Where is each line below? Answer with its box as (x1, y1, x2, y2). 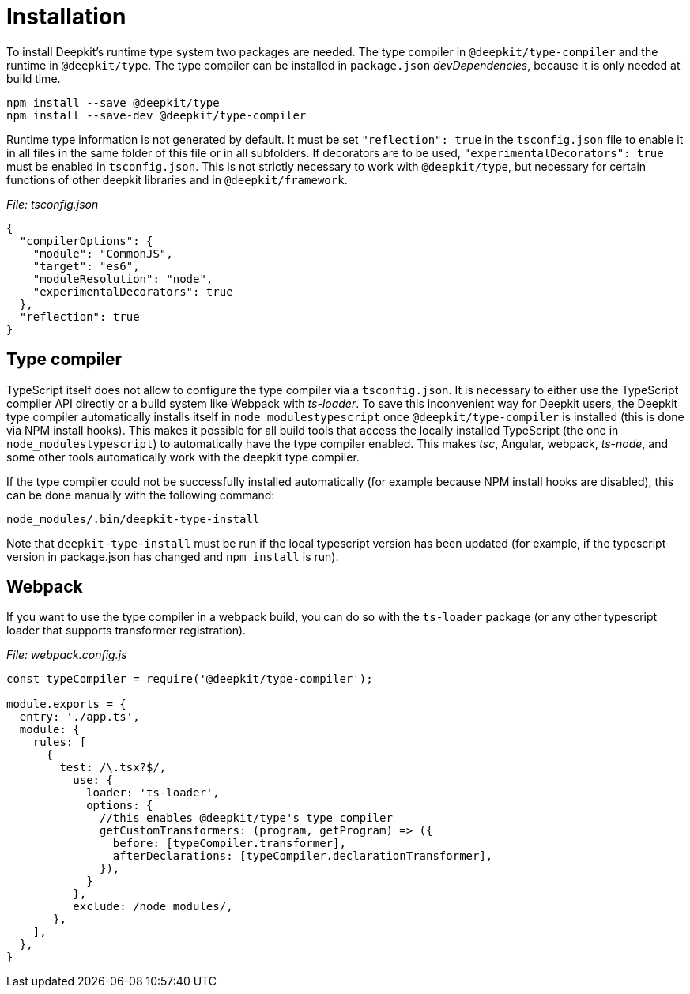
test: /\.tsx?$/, (59, 761, 167, 774)
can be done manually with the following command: (6, 488, 275, 502)
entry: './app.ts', (19, 710, 140, 724)
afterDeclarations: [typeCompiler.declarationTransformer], (112, 849, 493, 863)
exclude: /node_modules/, (73, 900, 233, 913)
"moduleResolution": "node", (32, 272, 213, 285)
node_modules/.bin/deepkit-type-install (6, 512, 260, 525)
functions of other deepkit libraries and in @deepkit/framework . (6, 172, 348, 186)
